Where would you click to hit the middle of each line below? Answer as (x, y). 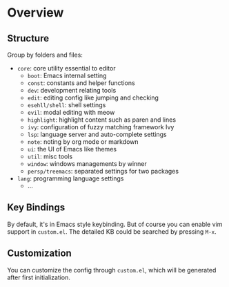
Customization (40, 253)
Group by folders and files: (45, 55)
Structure (28, 38)
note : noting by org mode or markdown (83, 142)
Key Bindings (36, 208)
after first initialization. (39, 277)
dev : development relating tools (72, 90)
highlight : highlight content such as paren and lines (102, 120)
